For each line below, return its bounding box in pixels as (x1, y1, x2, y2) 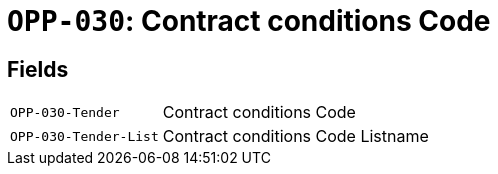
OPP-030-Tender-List (10, 128, 159, 144)
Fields (7, 56, 69, 82)
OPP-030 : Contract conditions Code (7, 4, 491, 38)
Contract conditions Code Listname (162, 126, 429, 147)
